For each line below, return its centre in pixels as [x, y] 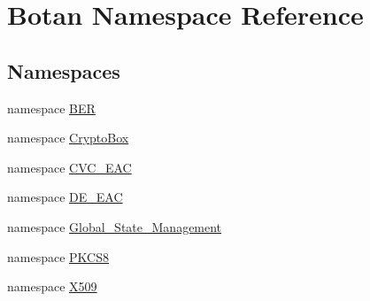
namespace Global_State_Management [115, 226]
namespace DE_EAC [65, 197]
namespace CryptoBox [68, 138]
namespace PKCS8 [58, 256]
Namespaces [64, 70]
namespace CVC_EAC [69, 167]
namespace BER [51, 108]
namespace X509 [52, 286]
